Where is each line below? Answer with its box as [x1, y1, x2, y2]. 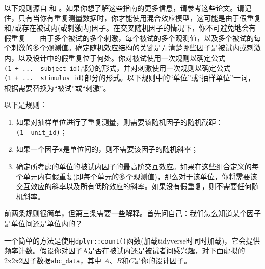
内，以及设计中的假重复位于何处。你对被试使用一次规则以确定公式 [4, 52, 225, 63]
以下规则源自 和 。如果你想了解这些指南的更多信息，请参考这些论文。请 [4, 3, 245, 13]
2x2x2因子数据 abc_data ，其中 [4, 255, 102, 265]
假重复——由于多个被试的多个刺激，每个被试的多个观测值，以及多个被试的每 [4, 32, 261, 43]
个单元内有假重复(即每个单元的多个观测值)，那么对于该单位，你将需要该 [16, 171, 257, 181]
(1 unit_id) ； [16, 126, 67, 137]
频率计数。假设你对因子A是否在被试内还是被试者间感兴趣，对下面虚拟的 [4, 245, 245, 256]
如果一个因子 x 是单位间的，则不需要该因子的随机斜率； [16, 144, 198, 154]
